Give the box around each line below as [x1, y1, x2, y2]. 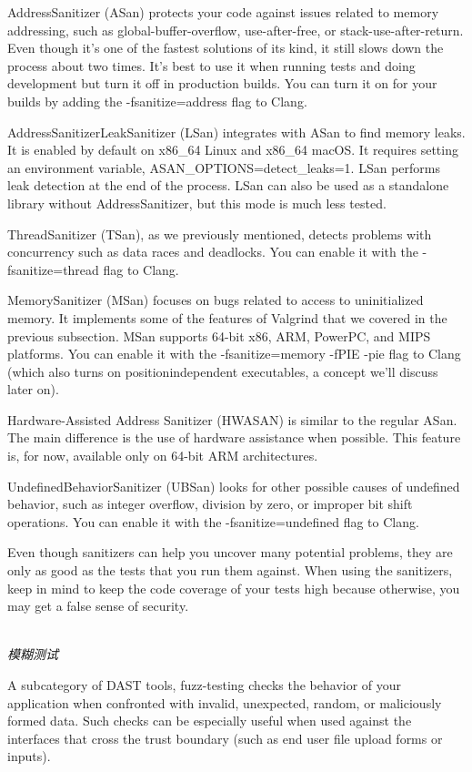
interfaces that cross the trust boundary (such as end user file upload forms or [7, 728, 443, 747]
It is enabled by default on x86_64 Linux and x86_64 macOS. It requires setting [7, 140, 458, 159]
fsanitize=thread [7, 259, 99, 279]
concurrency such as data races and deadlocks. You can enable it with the [7, 242, 418, 261]
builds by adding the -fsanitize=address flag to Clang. [7, 91, 307, 110]
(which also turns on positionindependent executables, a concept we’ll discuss [7, 361, 438, 381]
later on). [7, 380, 59, 399]
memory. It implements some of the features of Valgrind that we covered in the [7, 308, 447, 327]
